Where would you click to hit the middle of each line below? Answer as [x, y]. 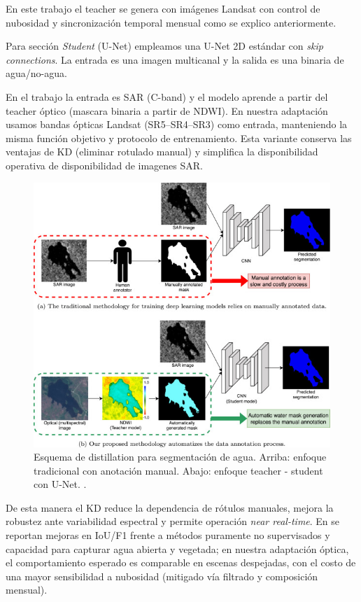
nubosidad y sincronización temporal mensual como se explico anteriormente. [171, 22]
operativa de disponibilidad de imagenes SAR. [104, 165]
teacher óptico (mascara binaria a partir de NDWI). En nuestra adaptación [167, 110]
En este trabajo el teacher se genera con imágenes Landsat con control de [163, 8]
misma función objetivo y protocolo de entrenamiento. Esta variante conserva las [179, 138]
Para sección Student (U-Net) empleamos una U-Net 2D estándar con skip [164, 46]
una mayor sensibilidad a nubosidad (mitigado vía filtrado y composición [162, 576]
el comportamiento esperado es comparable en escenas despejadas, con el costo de [181, 562]
